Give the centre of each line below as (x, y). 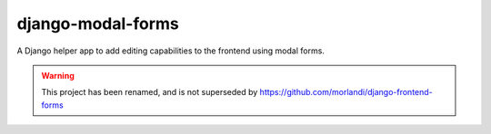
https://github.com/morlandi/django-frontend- (346, 92)
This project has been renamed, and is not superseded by (150, 92)
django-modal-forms (98, 24)
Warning (58, 75)
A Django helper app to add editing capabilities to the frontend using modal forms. (170, 51)
